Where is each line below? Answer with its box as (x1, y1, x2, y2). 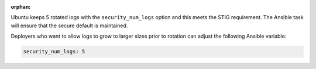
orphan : (11, 3, 31, 10)
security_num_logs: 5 (23, 48, 85, 55)
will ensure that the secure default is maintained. (11, 22, 128, 29)
